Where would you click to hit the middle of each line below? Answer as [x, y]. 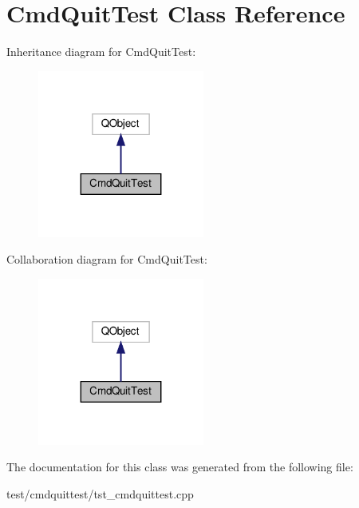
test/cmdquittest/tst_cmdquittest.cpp [100, 493]
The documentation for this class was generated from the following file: [180, 467]
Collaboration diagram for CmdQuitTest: [107, 259]
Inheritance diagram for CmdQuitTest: [101, 52]
